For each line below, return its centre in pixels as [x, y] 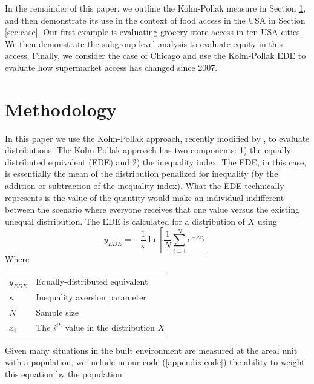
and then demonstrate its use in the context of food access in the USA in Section [155, 20]
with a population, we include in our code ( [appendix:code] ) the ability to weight [155, 362]
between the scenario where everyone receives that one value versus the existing [152, 209]
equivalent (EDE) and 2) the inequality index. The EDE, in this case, [177, 161]
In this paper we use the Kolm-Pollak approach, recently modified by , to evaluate [157, 138]
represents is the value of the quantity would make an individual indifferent [145, 197]
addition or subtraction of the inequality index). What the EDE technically [145, 186]
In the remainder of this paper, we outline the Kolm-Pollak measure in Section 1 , [155, 8]
